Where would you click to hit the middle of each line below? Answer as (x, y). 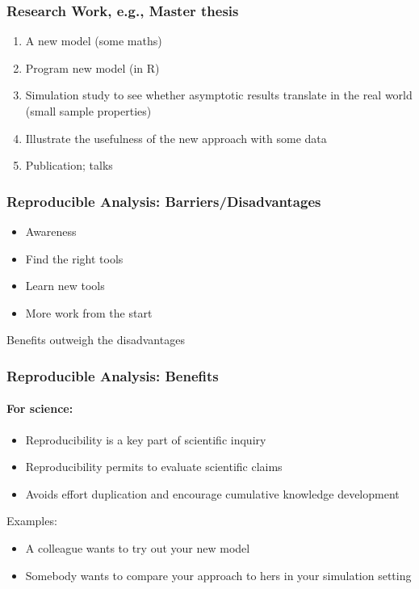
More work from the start (89, 312)
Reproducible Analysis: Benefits (113, 375)
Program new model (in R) (92, 67)
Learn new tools (65, 286)
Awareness (51, 231)
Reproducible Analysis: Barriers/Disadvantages (164, 201)
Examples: (32, 521)
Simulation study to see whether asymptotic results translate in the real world (219, 95)
